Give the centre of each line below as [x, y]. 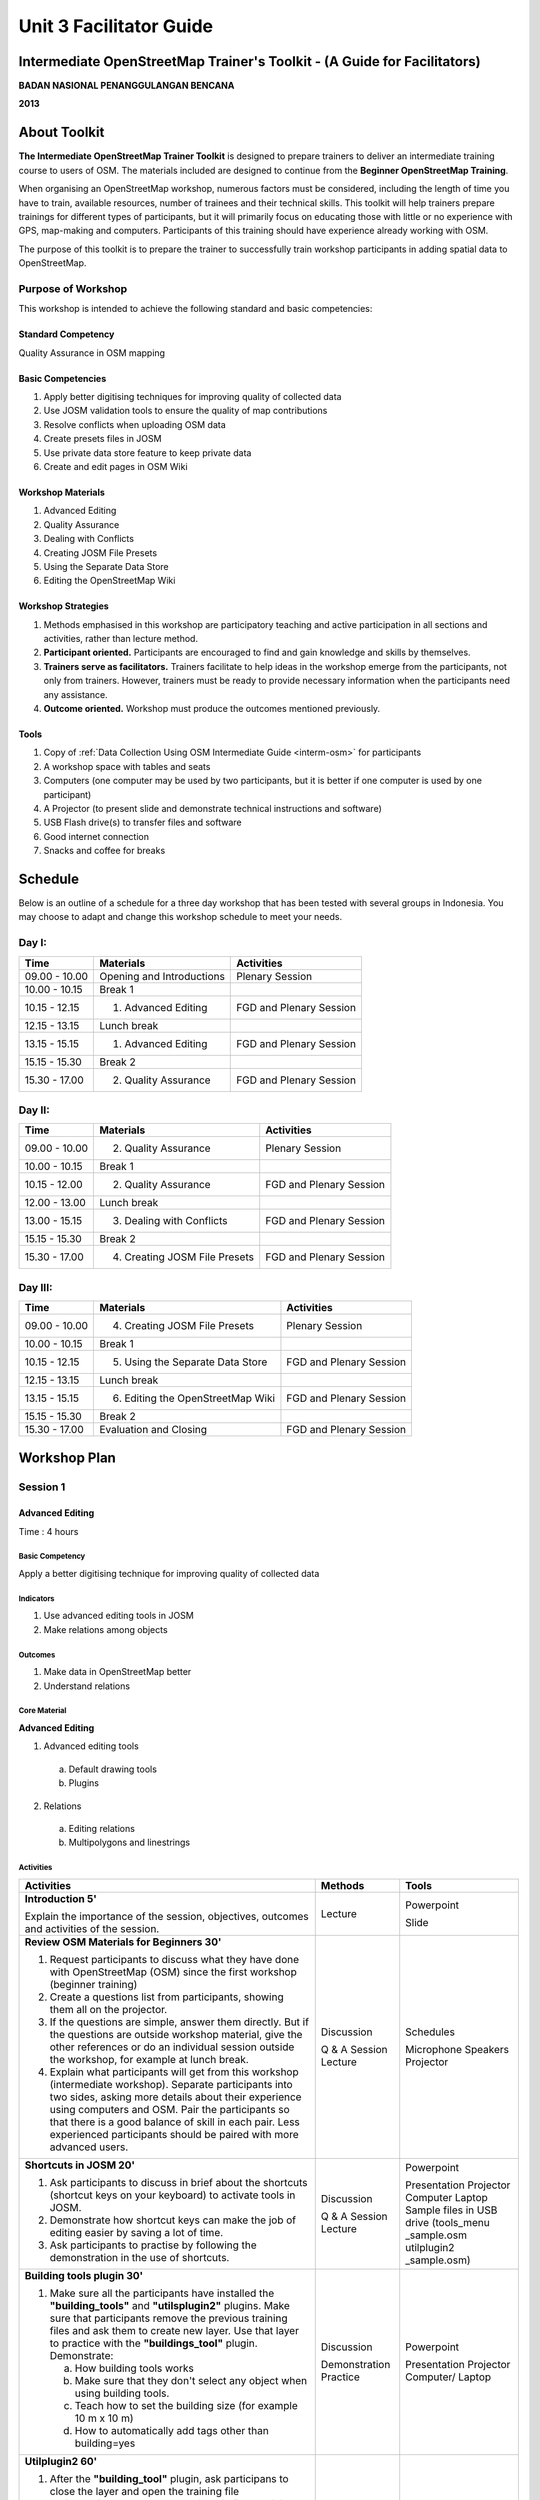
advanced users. [89, 2147]
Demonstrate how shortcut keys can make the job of [173, 2220]
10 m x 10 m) [104, 2418]
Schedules [430, 2032]
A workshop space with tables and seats [127, 766]
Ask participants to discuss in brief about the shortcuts [179, 2182]
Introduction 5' [60, 1898]
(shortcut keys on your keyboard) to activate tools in [172, 2195]
